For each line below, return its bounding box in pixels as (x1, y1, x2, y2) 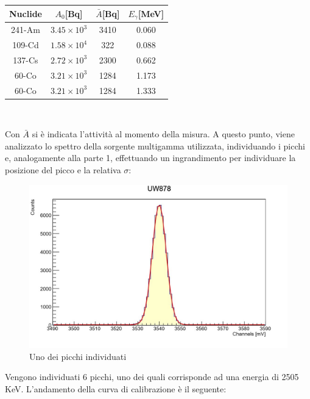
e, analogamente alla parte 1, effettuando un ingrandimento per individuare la (5, 151, 296, 164)
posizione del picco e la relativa (5, 164, 121, 176)
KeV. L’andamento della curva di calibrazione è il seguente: (5, 382, 227, 395)
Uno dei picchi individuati (29, 350, 127, 362)
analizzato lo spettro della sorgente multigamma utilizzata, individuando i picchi (5, 139, 305, 152)
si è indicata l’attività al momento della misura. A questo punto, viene (32, 128, 295, 140)
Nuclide (9, 7, 42, 20)
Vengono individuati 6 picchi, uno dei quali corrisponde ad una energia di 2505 (5, 370, 299, 383)
